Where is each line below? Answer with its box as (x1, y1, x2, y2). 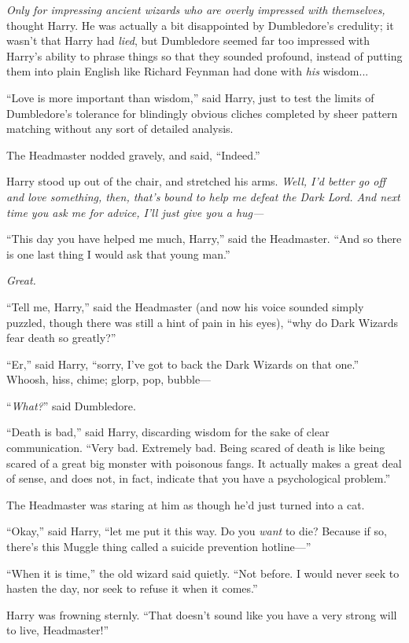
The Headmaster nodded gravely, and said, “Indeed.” (6, 146, 260, 163)
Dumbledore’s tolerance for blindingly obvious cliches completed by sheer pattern (6, 105, 398, 121)
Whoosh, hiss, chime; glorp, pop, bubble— (6, 371, 212, 388)
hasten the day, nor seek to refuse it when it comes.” (6, 580, 258, 597)
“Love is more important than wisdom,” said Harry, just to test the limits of (6, 89, 374, 105)
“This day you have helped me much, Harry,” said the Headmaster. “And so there (6, 230, 402, 247)
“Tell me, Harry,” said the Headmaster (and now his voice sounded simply (6, 298, 364, 314)
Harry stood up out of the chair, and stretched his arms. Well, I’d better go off (6, 173, 386, 189)
